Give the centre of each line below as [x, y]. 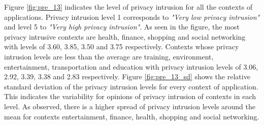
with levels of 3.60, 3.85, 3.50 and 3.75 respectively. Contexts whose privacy [122, 46]
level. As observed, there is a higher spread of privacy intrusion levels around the [130, 106]
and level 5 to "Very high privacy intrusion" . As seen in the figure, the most [122, 27]
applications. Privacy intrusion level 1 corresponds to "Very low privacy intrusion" [132, 17]
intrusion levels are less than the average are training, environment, [109, 56]
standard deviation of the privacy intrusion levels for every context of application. [131, 86]
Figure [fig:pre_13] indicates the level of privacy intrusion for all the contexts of [128, 7]
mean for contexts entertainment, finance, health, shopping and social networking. [132, 116]
